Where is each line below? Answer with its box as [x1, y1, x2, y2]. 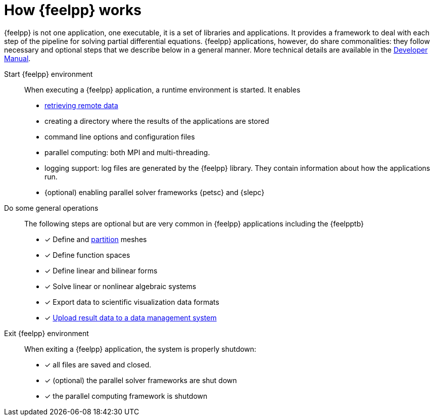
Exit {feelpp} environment [4, 329, 89, 338]
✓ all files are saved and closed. [44, 360, 152, 369]
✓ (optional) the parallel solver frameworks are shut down [44, 376, 237, 385]
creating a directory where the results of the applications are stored [44, 116, 269, 125]
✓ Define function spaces [44, 250, 130, 259]
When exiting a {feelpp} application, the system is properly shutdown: [24, 344, 257, 353]
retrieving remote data [44, 101, 118, 110]
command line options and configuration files [44, 132, 195, 141]
